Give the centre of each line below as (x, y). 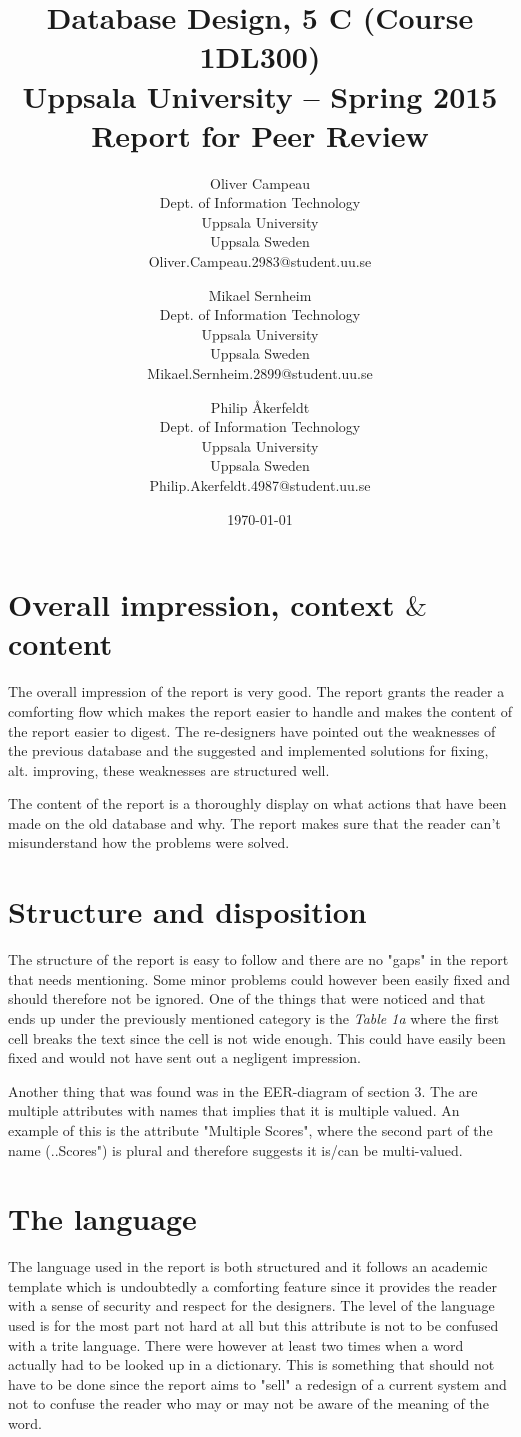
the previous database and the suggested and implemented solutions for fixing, (248, 750)
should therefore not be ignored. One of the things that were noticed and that (247, 998)
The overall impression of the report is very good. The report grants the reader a (256, 691)
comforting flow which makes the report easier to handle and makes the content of (260, 710)
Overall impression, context (201, 604)
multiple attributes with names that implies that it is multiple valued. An (234, 1110)
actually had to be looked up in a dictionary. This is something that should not (251, 1364)
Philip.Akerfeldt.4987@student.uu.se (260, 485)
